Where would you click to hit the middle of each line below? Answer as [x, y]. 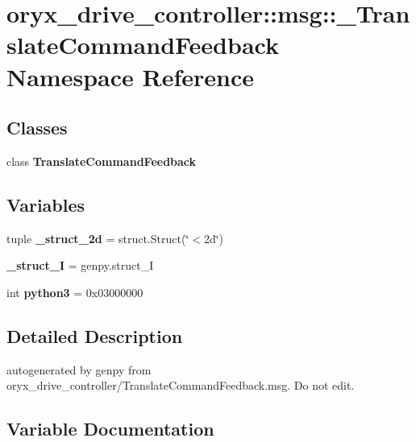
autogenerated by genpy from [79, 369]
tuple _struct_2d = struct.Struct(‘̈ [98, 238]
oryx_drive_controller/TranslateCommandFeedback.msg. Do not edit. [181, 385]
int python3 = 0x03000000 [75, 292]
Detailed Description [95, 335]
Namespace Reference [130, 76]
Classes [37, 128]
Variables [46, 204]
